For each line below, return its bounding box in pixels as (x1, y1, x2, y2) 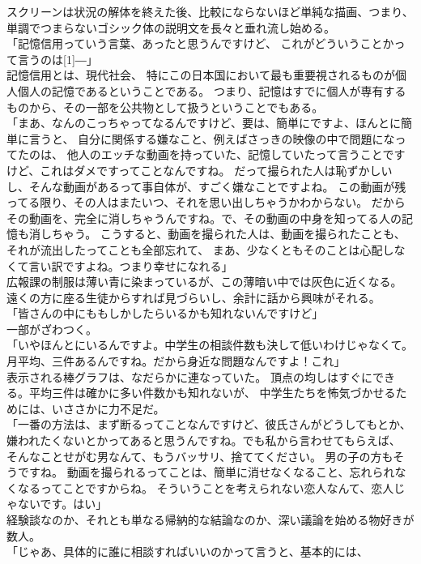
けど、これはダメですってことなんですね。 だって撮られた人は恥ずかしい (6, 161, 393, 178)
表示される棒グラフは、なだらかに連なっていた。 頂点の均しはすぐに (6, 368, 372, 385)
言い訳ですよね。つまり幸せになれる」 (28, 257, 233, 274)
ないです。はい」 (17, 495, 108, 512)
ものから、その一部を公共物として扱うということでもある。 (6, 98, 324, 115)
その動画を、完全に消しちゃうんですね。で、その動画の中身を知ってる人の (6, 209, 402, 226)
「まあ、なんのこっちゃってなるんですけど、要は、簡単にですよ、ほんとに (6, 114, 401, 131)
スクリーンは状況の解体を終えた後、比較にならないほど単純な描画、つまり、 (6, 3, 414, 19)
